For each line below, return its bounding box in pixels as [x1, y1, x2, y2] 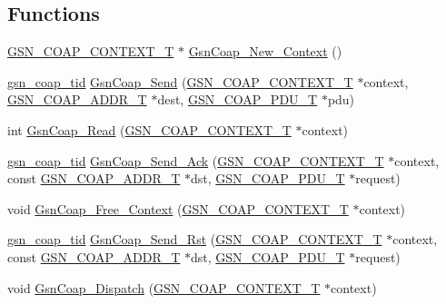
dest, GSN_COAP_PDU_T [157, 90, 318, 109]
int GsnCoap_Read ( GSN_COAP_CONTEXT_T [7, 120, 292, 139]
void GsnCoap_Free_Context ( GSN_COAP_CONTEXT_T [7, 199, 349, 218]
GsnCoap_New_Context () [188, 42, 342, 61]
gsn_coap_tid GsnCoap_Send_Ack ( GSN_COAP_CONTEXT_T [7, 151, 384, 170]
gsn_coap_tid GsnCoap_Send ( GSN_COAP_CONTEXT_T [7, 72, 353, 91]
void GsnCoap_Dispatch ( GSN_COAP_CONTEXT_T [7, 278, 321, 297]
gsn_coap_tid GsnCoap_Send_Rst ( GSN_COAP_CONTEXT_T [7, 230, 382, 249]
